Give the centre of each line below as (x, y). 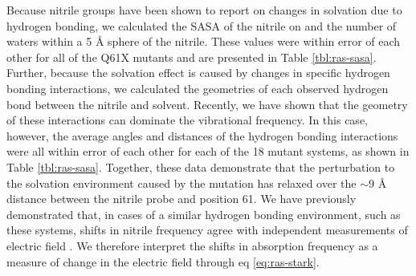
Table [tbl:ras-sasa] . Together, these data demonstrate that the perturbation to (201, 166)
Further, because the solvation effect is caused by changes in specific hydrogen (198, 73)
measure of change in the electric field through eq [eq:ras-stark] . (163, 261)
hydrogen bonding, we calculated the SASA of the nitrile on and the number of (202, 25)
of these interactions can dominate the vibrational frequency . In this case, (187, 120)
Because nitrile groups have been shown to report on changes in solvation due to (204, 10)
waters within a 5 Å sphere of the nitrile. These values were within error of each (204, 41)
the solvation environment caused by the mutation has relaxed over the (181, 183)
